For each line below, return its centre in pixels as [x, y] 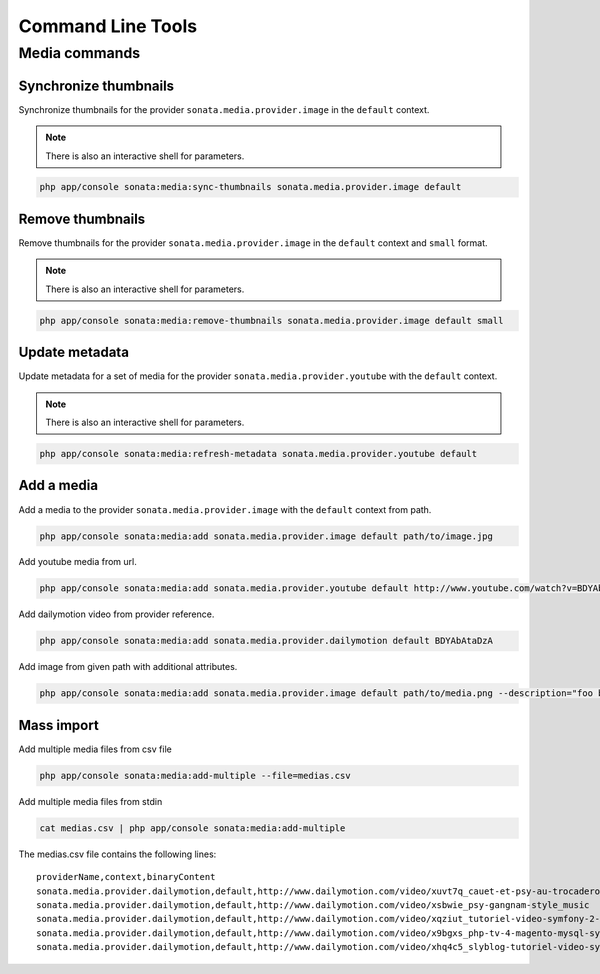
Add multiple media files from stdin [90, 801]
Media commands [79, 53]
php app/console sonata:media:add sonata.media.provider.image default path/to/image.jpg [266, 536]
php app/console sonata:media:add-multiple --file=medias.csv [195, 775]
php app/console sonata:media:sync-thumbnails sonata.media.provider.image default [250, 187]
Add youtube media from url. [77, 562]
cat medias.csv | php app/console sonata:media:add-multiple [192, 828]
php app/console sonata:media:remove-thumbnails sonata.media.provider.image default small [271, 320]
